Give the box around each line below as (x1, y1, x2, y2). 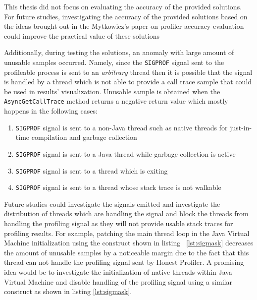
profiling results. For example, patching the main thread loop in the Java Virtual (4, 228, 250, 238)
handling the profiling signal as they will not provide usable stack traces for (4, 218, 233, 229)
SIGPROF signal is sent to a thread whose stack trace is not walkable (15, 182, 221, 192)
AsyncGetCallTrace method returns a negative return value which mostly (4, 96, 228, 106)
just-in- (230, 122, 252, 132)
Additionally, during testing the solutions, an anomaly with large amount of (4, 47, 234, 58)
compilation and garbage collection (31, 132, 137, 142)
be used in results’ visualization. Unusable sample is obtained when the (4, 86, 220, 96)
